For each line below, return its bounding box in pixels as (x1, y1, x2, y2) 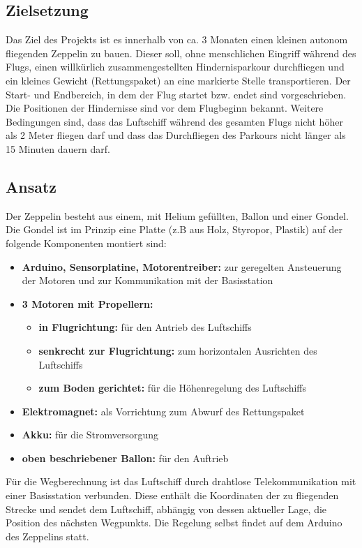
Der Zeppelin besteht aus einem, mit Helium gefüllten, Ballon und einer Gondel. (6, 208, 349, 223)
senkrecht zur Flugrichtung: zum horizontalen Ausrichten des (38, 343, 317, 357)
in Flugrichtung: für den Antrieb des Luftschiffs (38, 320, 252, 334)
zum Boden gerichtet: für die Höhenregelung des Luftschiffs (38, 380, 307, 395)
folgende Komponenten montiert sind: (6, 235, 167, 250)
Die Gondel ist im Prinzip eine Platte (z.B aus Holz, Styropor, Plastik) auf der (6, 222, 342, 237)
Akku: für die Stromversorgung (22, 427, 159, 442)
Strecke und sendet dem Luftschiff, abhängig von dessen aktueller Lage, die (6, 501, 327, 516)
